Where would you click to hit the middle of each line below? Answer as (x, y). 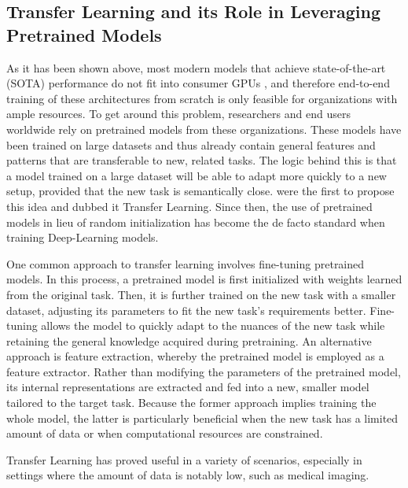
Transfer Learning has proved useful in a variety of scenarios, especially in (184, 459)
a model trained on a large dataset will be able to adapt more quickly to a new (197, 175)
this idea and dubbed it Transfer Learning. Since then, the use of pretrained (189, 206)
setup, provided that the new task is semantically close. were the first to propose (200, 191)
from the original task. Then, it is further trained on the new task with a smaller (201, 294)
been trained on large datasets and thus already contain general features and (191, 144)
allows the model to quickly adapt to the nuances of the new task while (213, 325)
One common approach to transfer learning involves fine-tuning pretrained (186, 263)
